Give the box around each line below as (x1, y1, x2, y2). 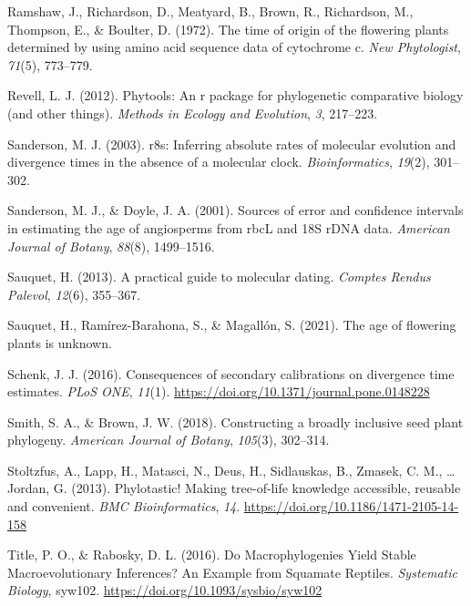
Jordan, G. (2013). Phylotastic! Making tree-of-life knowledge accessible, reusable (7, 478, 461, 498)
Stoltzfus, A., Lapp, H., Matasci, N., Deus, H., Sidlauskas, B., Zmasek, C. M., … (7, 460, 456, 479)
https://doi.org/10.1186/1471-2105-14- (243, 497, 459, 516)
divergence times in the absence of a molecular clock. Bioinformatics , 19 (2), (7, 152, 430, 171)
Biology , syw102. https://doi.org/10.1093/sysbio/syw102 (7, 580, 323, 600)
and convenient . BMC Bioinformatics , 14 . (7, 497, 241, 516)
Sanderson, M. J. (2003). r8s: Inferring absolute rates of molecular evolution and (7, 134, 456, 153)
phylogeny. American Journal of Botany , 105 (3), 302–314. (7, 430, 330, 449)
